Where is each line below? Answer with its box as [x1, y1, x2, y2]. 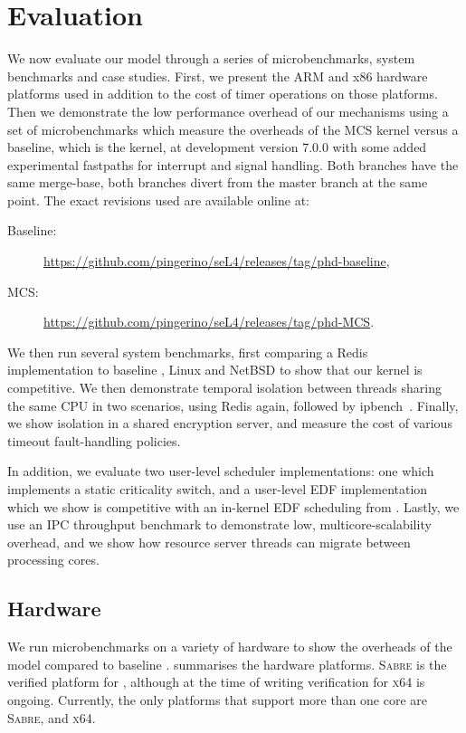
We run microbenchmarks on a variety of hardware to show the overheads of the [7, 637, 452, 656]
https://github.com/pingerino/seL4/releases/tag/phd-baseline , [43, 252, 390, 271]
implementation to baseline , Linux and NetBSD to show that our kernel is [7, 360, 423, 379]
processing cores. [7, 550, 100, 569]
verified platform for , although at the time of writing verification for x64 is [7, 672, 425, 691]
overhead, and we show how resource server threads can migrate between [7, 532, 411, 551]
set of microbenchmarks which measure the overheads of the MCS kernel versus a [7, 119, 459, 138]
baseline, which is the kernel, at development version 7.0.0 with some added [7, 138, 427, 157]
